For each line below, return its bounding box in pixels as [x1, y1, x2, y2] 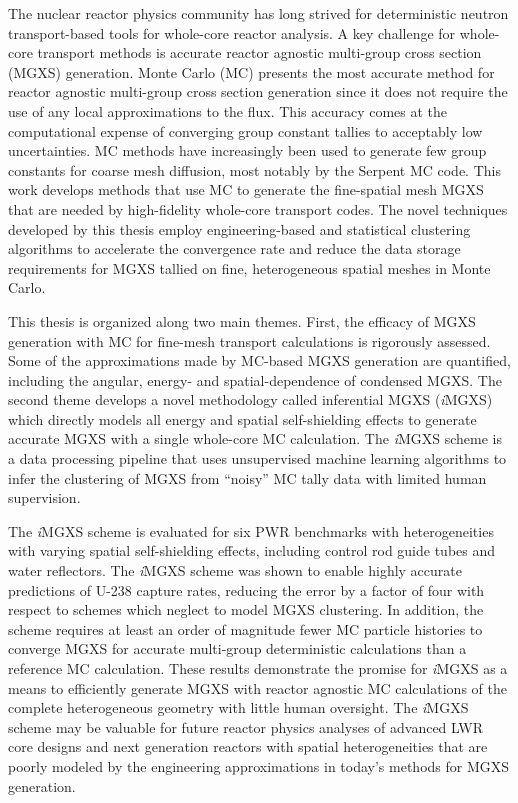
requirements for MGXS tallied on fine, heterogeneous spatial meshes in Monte [8, 257, 491, 278]
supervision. [8, 487, 81, 508]
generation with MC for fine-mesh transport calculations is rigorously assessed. [8, 330, 491, 351]
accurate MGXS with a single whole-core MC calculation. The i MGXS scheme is [8, 428, 502, 449]
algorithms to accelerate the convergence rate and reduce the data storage [8, 238, 461, 259]
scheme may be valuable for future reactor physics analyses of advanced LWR [8, 716, 483, 737]
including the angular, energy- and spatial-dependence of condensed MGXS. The [8, 369, 502, 390]
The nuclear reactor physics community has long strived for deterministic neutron [8, 3, 509, 23]
